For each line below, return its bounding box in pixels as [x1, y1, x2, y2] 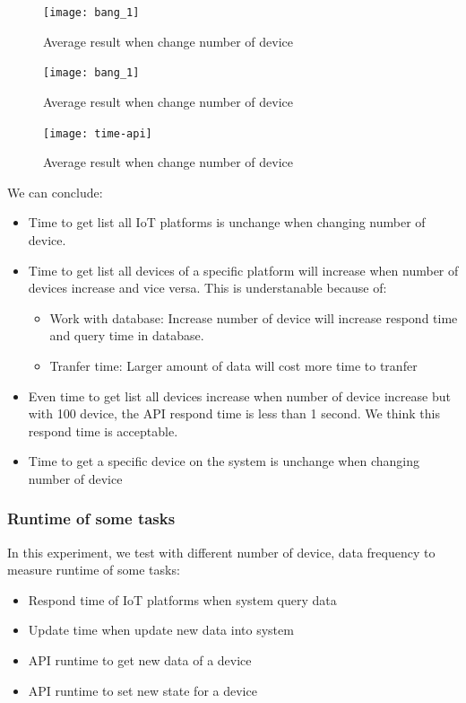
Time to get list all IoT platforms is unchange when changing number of [28, 213, 426, 232]
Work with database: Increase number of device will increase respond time [49, 308, 458, 327]
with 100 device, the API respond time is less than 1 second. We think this [28, 404, 440, 423]
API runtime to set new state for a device [28, 681, 257, 699]
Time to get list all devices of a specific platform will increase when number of [28, 260, 459, 279]
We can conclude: [7, 182, 103, 201]
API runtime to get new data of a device [28, 651, 252, 670]
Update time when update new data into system [28, 620, 294, 639]
